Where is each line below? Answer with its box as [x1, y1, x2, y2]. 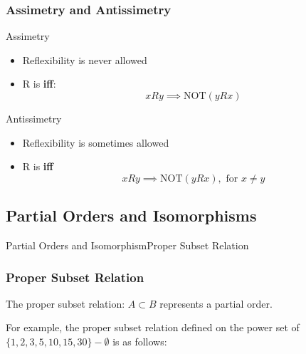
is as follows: [112, 333, 167, 348]
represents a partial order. [159, 296, 273, 311]
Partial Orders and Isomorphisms [6, 204, 257, 227]
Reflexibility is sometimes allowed [22, 135, 169, 150]
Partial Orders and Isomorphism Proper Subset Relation [6, 237, 249, 252]
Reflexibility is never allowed [22, 52, 147, 67]
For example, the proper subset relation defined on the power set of [6, 320, 300, 335]
